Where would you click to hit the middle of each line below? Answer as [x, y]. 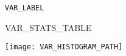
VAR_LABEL [25, 8]
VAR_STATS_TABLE [48, 27]
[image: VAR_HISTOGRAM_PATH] [64, 47]
